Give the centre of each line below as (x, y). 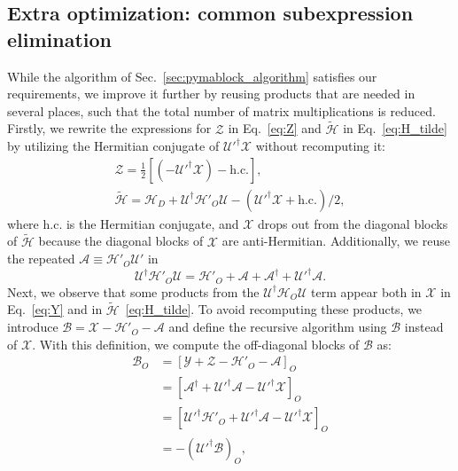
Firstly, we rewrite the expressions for (109, 128)
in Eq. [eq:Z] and (275, 128)
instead (424, 327)
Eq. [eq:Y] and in (55, 309)
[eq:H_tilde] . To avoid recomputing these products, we (274, 309)
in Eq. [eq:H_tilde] (395, 128)
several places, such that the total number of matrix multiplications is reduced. (221, 110)
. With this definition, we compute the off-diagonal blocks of (196, 344)
